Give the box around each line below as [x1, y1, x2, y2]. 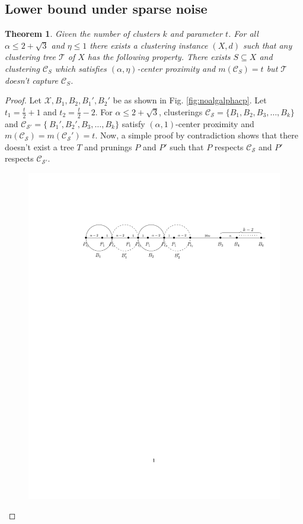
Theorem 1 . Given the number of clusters [5, 27, 160, 40]
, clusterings [159, 105, 203, 118]
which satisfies [55, 62, 107, 74]
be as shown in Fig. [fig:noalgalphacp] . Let [113, 94, 267, 106]
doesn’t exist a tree [5, 140, 74, 153]
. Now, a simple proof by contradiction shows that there [95, 129, 298, 141]
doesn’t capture [5, 74, 58, 86]
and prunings [84, 140, 132, 153]
